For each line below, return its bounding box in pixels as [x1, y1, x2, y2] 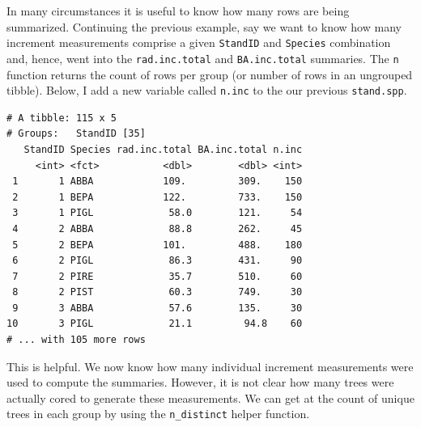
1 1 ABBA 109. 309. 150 [12, 175, 303, 188]
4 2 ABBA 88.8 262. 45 [12, 222, 303, 235]
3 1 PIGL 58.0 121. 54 [12, 207, 303, 219]
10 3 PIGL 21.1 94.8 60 [6, 318, 303, 330]
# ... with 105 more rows [6, 334, 146, 346]
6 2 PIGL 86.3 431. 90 [12, 255, 303, 267]
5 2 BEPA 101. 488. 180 [12, 239, 303, 251]
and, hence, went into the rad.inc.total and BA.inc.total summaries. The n [6, 49, 399, 66]
